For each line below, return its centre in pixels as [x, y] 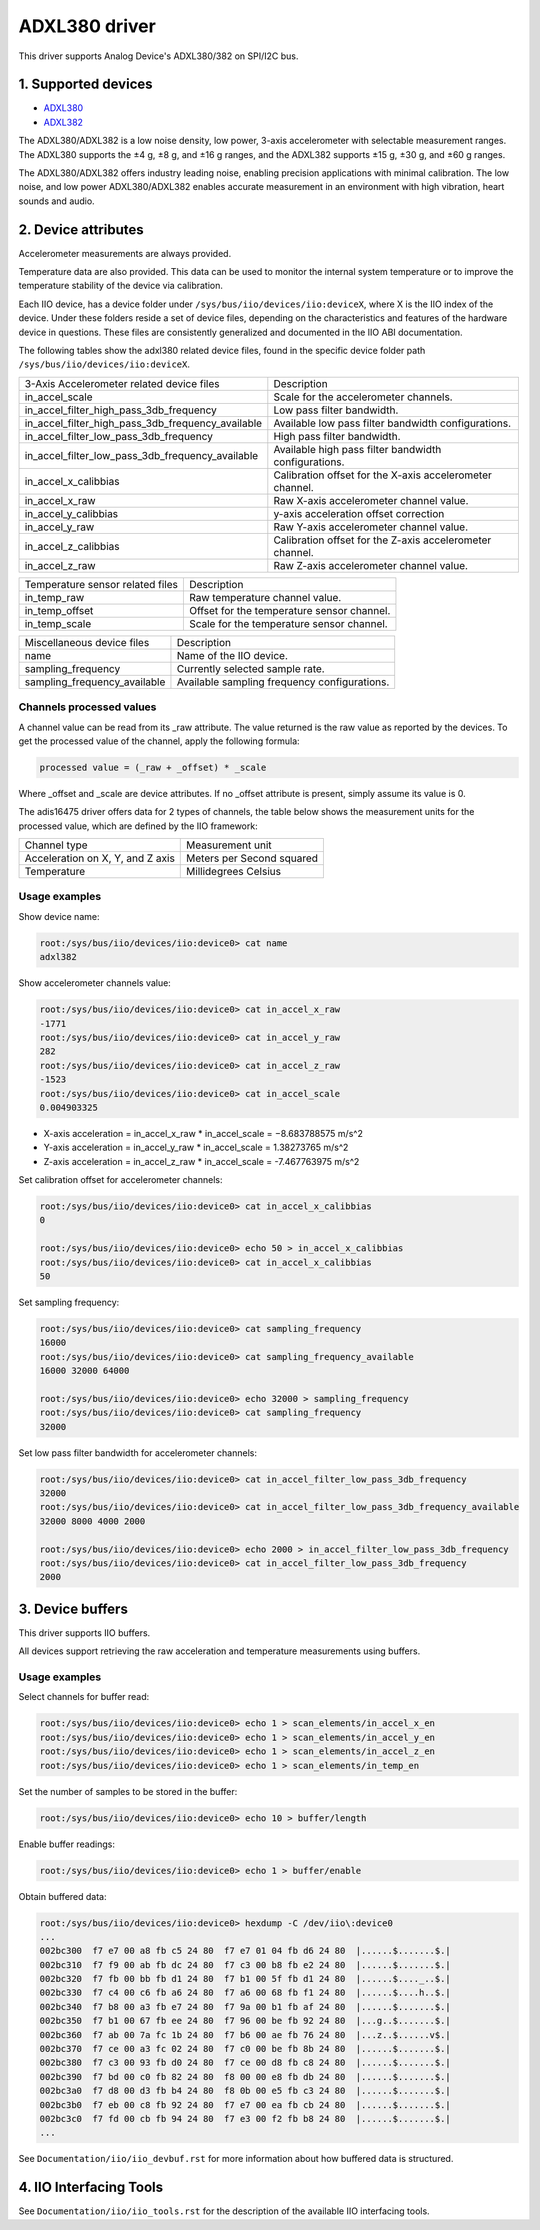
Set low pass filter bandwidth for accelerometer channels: [137, 1452]
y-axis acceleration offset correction [359, 513]
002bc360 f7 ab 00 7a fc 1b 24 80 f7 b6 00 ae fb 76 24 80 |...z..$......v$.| [245, 2034]
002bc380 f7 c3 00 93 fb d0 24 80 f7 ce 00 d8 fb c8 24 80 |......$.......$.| [245, 2063]
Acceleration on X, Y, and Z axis [99, 858]
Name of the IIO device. [232, 655]
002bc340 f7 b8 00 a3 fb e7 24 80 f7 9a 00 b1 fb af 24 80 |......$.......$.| [245, 2006]
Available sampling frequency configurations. [283, 682]
